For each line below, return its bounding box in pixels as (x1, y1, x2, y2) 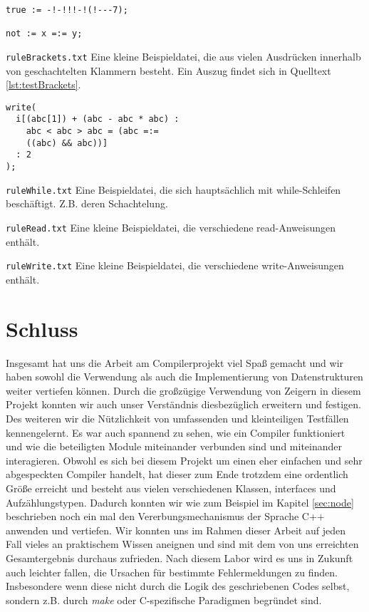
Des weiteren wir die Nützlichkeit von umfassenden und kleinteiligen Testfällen (6, 411, 349, 425)
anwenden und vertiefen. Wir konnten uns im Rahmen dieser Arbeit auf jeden (6, 522, 345, 537)
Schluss (6, 313, 78, 343)
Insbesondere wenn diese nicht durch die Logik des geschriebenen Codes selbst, (6, 579, 350, 593)
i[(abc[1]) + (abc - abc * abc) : (16, 114, 180, 125)
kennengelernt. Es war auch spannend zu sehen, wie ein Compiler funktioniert (6, 425, 345, 440)
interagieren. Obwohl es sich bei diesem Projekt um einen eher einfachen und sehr (6, 452, 363, 467)
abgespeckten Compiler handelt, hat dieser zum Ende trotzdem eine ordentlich (6, 467, 348, 482)
